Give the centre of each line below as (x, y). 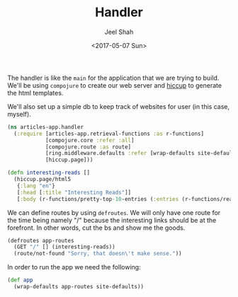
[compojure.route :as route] (88, 147)
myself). (19, 114)
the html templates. (35, 93)
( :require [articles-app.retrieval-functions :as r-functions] (109, 134)
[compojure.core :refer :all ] (90, 140)
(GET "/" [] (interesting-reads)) (64, 247)
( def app (20, 280)
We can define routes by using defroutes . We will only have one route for (114, 212)
